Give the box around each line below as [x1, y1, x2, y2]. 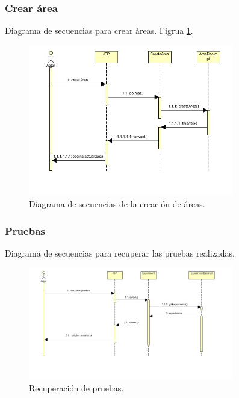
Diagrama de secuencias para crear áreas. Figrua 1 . [5, 24, 193, 37]
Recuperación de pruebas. [29, 381, 124, 394]
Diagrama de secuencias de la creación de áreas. [29, 197, 205, 210]
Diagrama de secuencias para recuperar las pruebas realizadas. [5, 247, 235, 260]
